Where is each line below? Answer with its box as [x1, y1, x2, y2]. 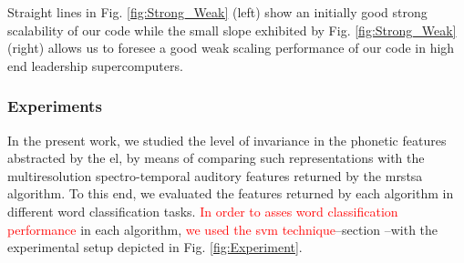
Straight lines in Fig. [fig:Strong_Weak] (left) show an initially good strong [7, 3, 428, 21]
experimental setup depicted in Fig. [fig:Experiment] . [7, 238, 303, 257]
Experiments [7, 95, 102, 117]
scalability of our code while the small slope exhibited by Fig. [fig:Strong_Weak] [7, 20, 457, 39]
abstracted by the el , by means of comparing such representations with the [7, 148, 425, 167]
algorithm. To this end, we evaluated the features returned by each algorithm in [7, 184, 454, 203]
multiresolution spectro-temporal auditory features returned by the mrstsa [7, 166, 423, 185]
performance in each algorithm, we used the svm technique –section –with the [7, 219, 438, 238]
